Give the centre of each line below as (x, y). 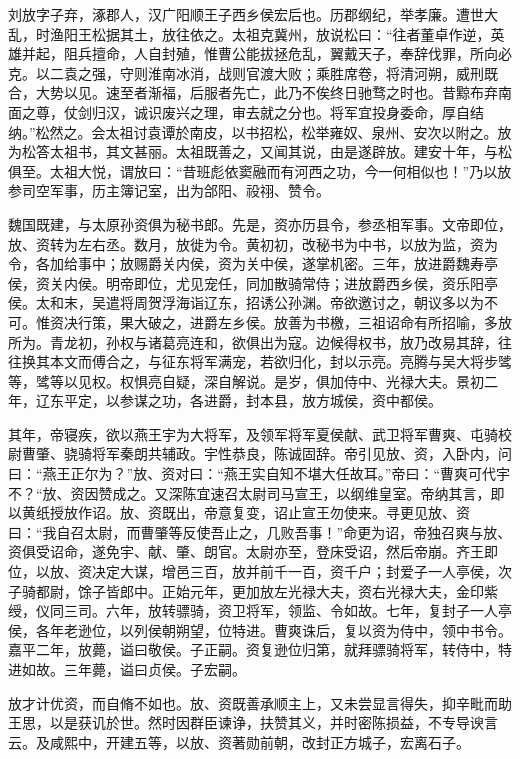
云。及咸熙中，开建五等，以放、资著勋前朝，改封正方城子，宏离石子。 (239, 741)
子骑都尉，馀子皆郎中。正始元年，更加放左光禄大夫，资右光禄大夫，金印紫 (253, 590)
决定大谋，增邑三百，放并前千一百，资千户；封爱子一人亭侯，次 (301, 571)
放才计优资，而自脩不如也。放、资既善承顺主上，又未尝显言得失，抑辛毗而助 (260, 702)
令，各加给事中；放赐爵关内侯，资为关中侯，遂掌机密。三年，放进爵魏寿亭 (253, 263)
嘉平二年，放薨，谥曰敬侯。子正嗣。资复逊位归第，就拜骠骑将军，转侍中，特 (260, 649)
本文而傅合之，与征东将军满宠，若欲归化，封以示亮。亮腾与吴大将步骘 (280, 361)
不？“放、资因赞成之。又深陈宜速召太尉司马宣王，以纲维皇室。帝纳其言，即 (256, 492)
